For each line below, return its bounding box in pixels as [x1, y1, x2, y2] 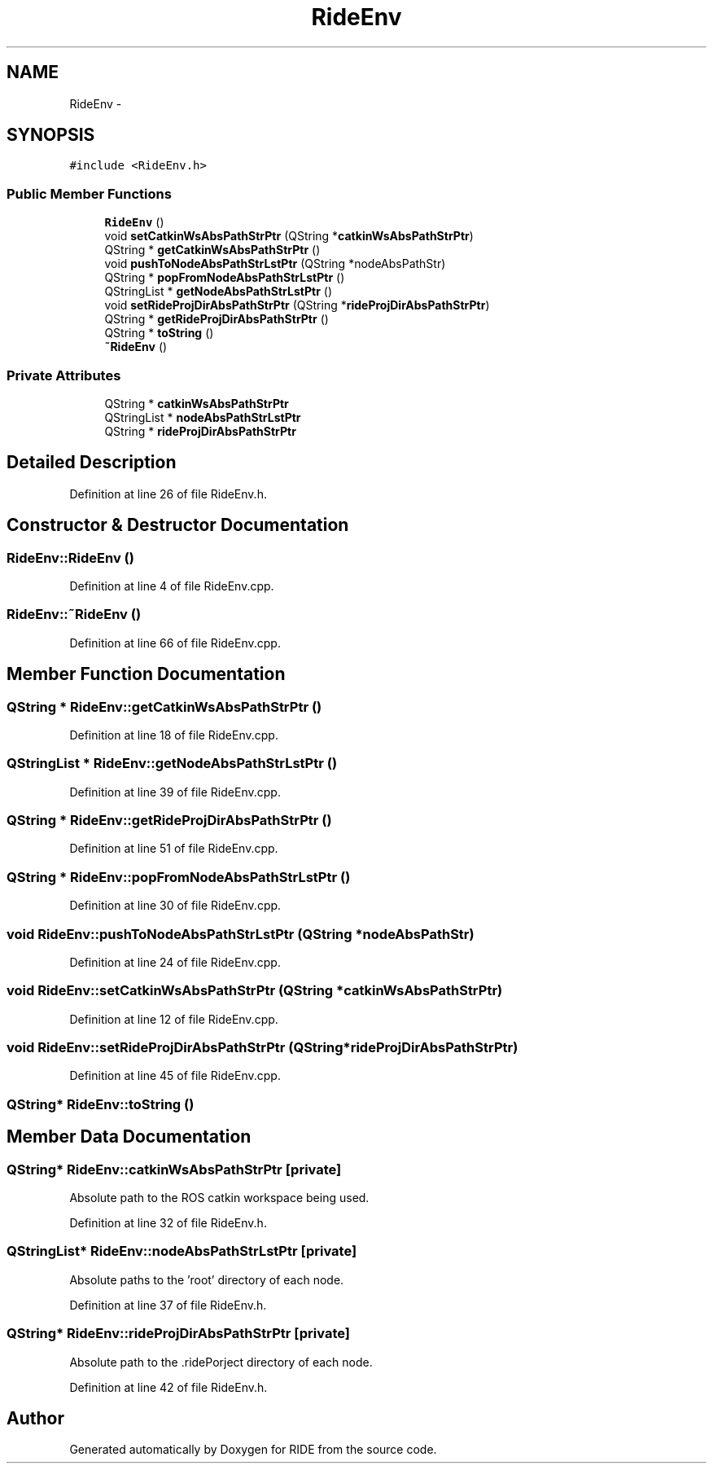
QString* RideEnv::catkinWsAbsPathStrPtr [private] [7, 1161, 342, 1178]
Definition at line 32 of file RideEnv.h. [69, 1216, 267, 1231]
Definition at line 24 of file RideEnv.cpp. [69, 954, 281, 969]
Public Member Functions [7, 185, 172, 202]
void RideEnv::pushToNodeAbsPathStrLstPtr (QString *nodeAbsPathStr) [7, 925, 475, 942]
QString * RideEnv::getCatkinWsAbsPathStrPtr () [7, 698, 322, 715]
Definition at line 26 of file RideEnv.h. [69, 486, 267, 501]
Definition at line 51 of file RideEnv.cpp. [69, 841, 278, 856]
